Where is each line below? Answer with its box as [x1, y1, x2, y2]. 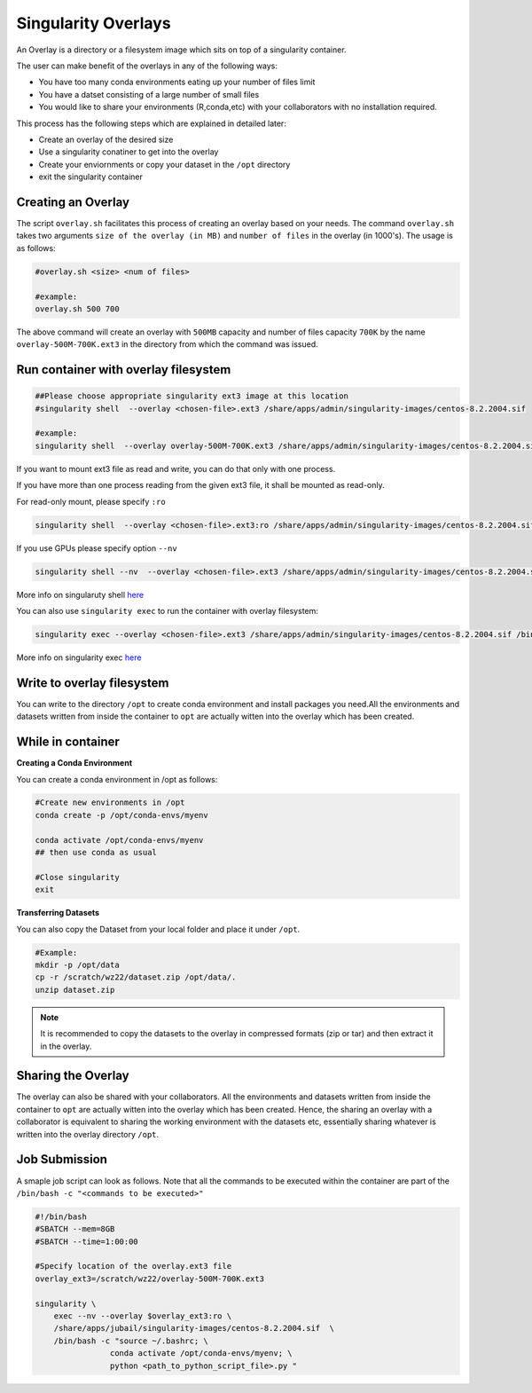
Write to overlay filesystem [16, 675, 169, 690]
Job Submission [16, 1152, 108, 1167]
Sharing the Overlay [16, 1068, 129, 1083]
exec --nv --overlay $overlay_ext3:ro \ [53, 1311, 232, 1321]
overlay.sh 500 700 [35, 303, 120, 314]
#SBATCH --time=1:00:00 [35, 1236, 139, 1247]
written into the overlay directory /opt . [16, 1129, 160, 1139]
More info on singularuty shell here [16, 589, 145, 600]
